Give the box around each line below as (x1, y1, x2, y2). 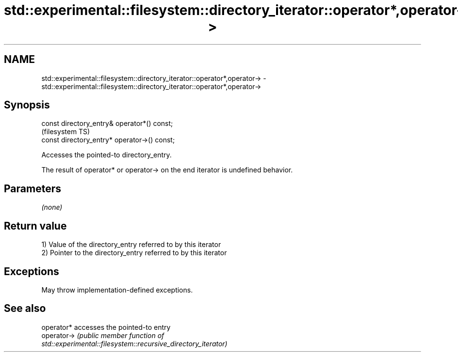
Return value (4, 219, 67, 232)
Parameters (4, 182, 61, 195)
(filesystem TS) (41, 127, 90, 136)
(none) (41, 203, 63, 212)
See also (4, 302, 46, 315)
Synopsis (4, 99, 50, 111)
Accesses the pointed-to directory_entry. (41, 151, 172, 159)
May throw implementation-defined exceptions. (41, 285, 193, 294)
